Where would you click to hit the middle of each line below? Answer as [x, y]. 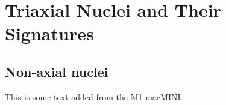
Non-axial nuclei [57, 71]
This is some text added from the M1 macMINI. [94, 96]
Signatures [49, 33]
